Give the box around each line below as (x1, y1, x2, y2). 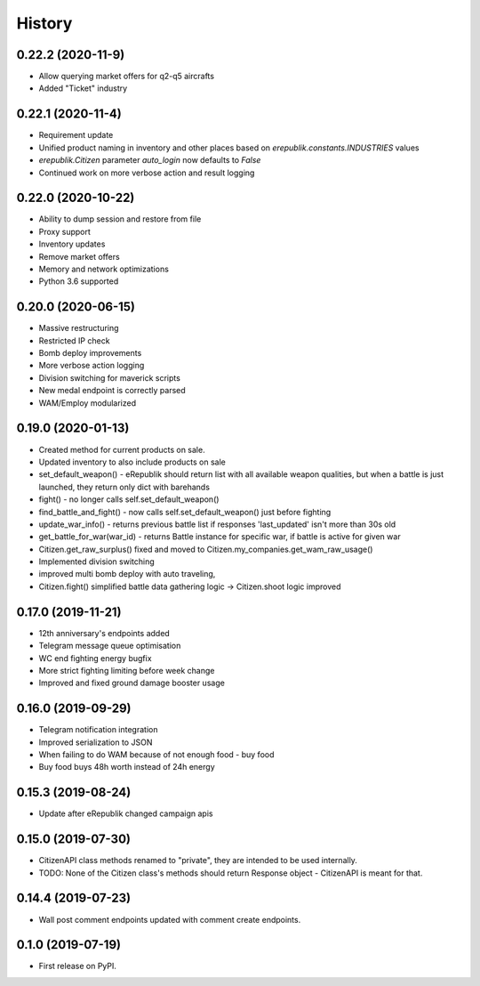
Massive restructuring (38, 323, 119, 334)
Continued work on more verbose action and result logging (38, 167, 255, 178)
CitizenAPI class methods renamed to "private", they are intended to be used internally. (38, 855, 357, 866)
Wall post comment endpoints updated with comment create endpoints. (38, 914, 301, 925)
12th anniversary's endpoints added (38, 627, 171, 638)
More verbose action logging (38, 360, 145, 371)
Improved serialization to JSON (38, 737, 153, 748)
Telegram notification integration (38, 724, 158, 735)
